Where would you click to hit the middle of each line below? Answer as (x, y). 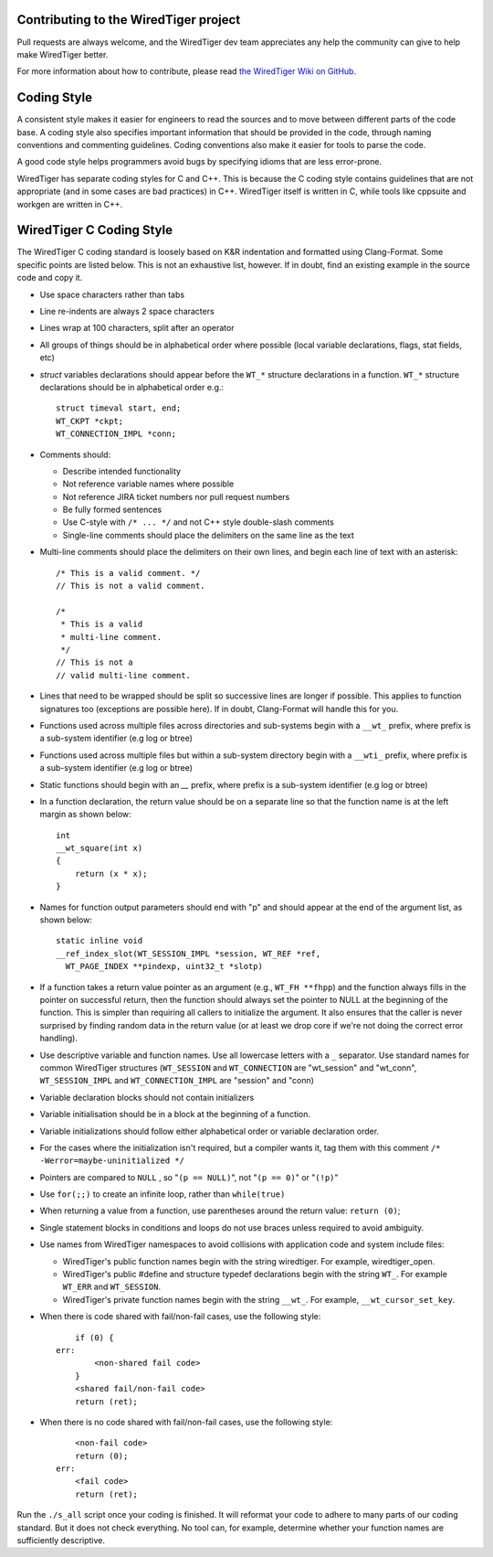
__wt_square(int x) (100, 848)
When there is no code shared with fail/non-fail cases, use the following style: (186, 1422)
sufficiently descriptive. (61, 1541)
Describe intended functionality (122, 471)
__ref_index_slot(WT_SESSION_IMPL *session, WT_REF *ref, (189, 954)
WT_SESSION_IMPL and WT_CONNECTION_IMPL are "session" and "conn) (177, 1081)
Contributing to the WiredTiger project (129, 20)
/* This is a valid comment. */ (128, 573)
